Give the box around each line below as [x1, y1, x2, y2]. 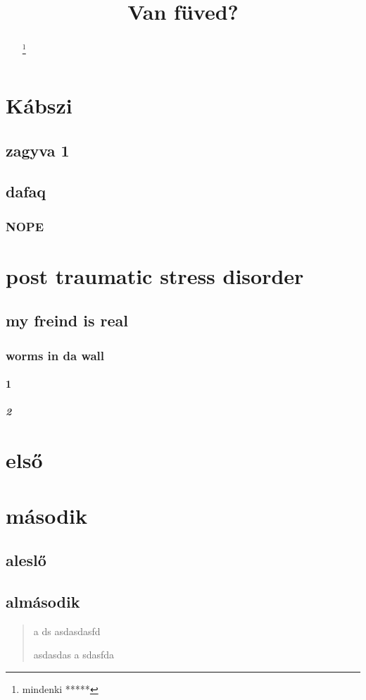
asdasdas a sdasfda [33, 647, 115, 662]
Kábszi [6, 91, 72, 120]
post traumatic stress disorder [6, 261, 304, 290]
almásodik [6, 590, 80, 612]
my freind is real [6, 309, 128, 331]
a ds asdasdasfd [33, 623, 101, 638]
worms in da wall [6, 346, 105, 364]
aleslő [6, 549, 46, 571]
